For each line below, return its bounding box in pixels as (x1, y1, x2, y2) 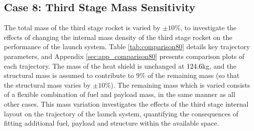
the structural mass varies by (4, 79, 91, 90)
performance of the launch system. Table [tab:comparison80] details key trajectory (4, 41, 250, 52)
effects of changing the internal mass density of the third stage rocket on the (4, 32, 233, 42)
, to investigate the (180, 22, 237, 33)
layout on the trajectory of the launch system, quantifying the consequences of (4, 108, 238, 118)
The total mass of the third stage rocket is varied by (4, 22, 161, 33)
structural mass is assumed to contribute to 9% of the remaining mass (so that (4, 70, 240, 80)
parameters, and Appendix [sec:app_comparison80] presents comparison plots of (4, 51, 245, 61)
